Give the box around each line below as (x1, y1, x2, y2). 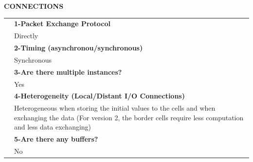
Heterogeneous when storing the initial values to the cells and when (14, 103, 216, 113)
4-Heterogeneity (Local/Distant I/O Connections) (14, 91, 185, 101)
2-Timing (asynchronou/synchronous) (14, 43, 143, 53)
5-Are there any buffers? (14, 134, 98, 144)
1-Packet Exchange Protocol (14, 18, 110, 29)
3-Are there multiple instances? (14, 66, 122, 77)
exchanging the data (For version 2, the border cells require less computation (14, 112, 244, 122)
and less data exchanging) (14, 122, 91, 132)
